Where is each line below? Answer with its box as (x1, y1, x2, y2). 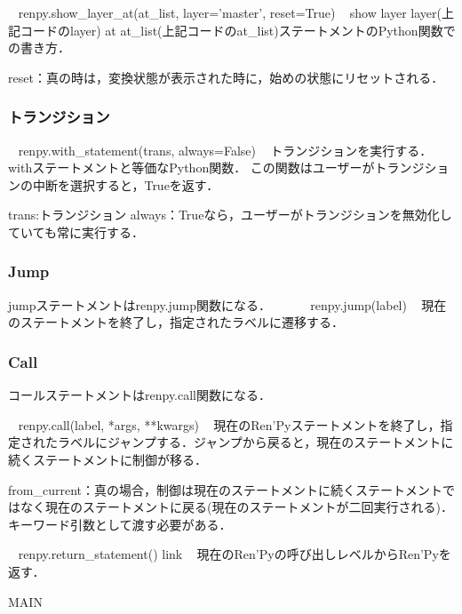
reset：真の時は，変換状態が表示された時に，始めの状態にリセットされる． (8, 68, 444, 86)
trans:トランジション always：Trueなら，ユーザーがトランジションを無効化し (8, 205, 452, 224)
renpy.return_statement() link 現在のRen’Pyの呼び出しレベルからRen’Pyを (18, 545, 451, 563)
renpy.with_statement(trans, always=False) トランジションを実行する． (18, 140, 433, 159)
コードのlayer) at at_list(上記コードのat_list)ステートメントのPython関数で (20, 20, 456, 39)
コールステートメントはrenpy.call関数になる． (8, 386, 272, 404)
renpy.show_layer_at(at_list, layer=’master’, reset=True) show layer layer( (18, 4, 442, 21)
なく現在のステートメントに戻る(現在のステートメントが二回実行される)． (20, 498, 453, 516)
